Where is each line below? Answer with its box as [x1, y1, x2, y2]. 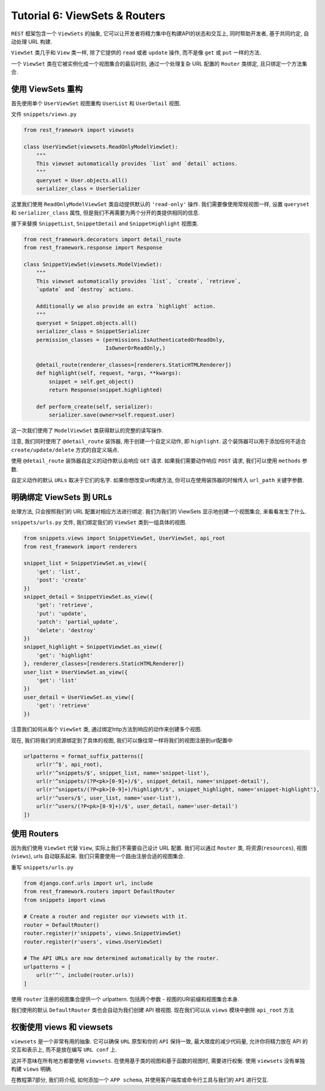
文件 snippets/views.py [11, 111, 77, 118]
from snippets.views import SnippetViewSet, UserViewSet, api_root [23, 535, 226, 542]
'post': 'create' [36, 577, 87, 584]
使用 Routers [11, 829, 59, 839]
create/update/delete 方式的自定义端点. [11, 446, 119, 453]
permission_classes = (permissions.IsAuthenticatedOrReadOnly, [36, 336, 226, 343]
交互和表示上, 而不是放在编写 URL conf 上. [11, 1046, 118, 1053]
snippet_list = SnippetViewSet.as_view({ [23, 560, 147, 567]
